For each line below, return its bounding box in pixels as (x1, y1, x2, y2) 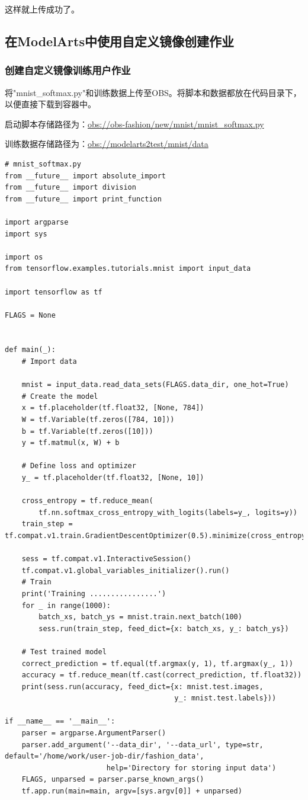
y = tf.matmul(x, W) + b (21, 439, 120, 447)
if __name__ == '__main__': (5, 717, 115, 726)
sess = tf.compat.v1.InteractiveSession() (21, 555, 191, 564)
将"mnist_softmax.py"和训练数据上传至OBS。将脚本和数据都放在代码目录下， (5, 86, 301, 98)
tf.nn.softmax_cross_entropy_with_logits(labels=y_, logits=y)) (38, 508, 297, 517)
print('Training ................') (21, 589, 166, 598)
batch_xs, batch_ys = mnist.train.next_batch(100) (38, 613, 242, 622)
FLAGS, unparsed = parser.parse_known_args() (21, 775, 204, 784)
